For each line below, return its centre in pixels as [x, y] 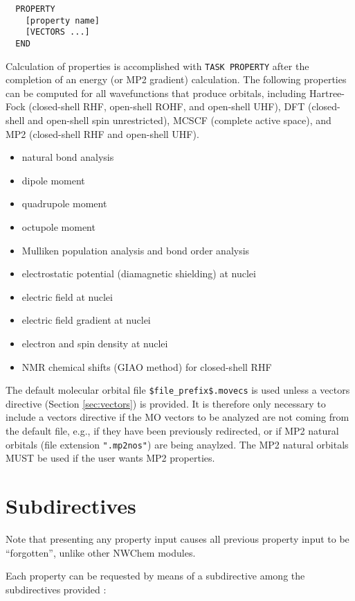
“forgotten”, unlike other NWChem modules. [101, 552]
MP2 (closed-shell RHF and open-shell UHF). [102, 133]
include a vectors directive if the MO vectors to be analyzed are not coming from [177, 417]
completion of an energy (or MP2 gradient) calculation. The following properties [176, 79]
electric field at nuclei [67, 296]
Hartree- [327, 93]
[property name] [63, 20]
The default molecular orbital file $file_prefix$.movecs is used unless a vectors [178, 390]
